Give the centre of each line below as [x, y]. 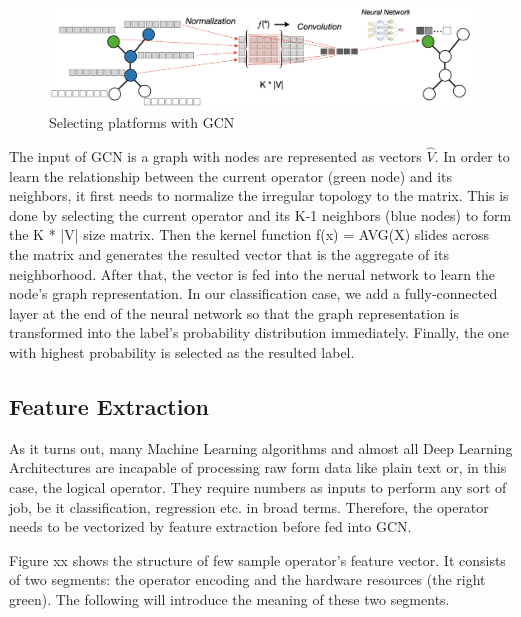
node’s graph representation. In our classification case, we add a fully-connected [253, 293]
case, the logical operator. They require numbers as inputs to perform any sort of [258, 486]
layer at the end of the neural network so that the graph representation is [234, 312]
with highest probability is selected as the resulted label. [182, 351]
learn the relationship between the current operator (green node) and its [231, 175]
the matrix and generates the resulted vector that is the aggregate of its [229, 253]
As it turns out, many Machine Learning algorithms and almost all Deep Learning [261, 447]
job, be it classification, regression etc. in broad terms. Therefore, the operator [249, 506]
